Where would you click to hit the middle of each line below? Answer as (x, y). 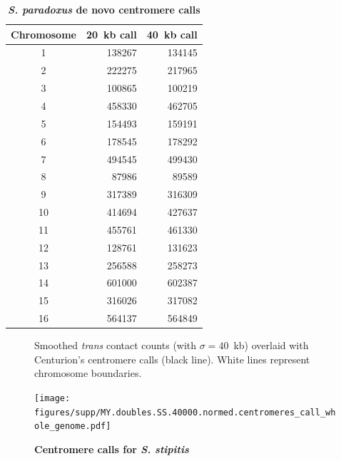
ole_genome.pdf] (73, 426)
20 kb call (111, 34)
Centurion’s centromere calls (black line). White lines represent (172, 359)
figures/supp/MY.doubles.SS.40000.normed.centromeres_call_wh (185, 412)
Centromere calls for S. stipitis (112, 449)
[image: (52, 398)
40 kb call (172, 34)
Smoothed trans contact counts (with (116, 345)
